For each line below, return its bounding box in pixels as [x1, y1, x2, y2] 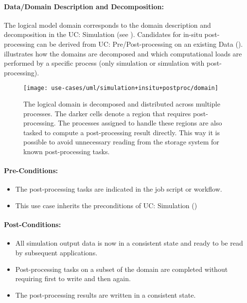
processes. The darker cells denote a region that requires [23, 108, 191, 118]
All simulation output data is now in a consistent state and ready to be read [15, 238, 243, 248]
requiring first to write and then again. [15, 273, 131, 284]
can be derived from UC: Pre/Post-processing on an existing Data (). [36, 38, 243, 49]
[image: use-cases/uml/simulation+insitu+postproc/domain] [23, 85, 218, 92]
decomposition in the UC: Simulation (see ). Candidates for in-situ [4, 29, 202, 39]
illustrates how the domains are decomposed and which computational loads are [4, 48, 242, 58]
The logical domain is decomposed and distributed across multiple [23, 99, 220, 109]
